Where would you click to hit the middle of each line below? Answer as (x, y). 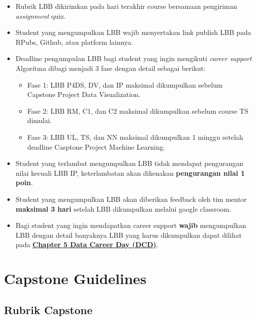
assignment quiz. (41, 16)
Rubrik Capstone (48, 309)
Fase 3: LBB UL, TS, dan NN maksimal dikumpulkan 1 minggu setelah (135, 137)
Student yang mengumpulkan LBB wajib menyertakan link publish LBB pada (133, 32)
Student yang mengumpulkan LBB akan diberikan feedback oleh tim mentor (131, 199)
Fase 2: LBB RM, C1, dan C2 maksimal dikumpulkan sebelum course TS (138, 111)
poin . (24, 182)
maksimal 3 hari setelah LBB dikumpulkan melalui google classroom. (123, 208)
